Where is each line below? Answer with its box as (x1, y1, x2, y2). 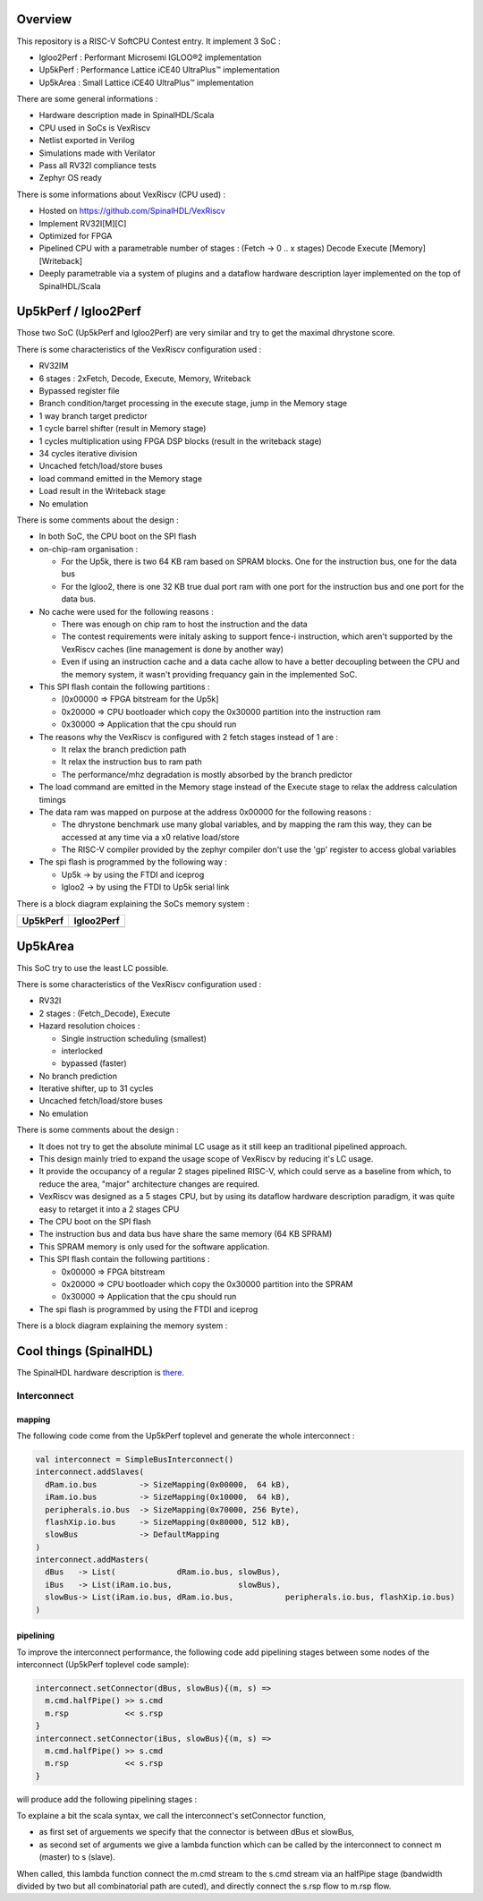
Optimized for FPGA (38, 230, 113, 241)
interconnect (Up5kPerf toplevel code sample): (16, 1659, 190, 1669)
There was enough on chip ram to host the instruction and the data (61, 618, 308, 630)
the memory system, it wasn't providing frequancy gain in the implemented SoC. (61, 669, 358, 679)
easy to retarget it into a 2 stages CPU (38, 1204, 180, 1215)
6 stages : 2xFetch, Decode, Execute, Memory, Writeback (38, 372, 251, 384)
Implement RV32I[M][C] (38, 217, 127, 228)
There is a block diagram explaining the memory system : (16, 1320, 228, 1331)
